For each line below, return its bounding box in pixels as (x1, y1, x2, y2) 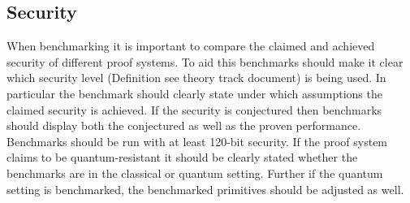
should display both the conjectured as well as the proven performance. (6, 117, 361, 134)
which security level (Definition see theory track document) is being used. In (6, 69, 386, 86)
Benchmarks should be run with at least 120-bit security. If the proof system (6, 132, 388, 149)
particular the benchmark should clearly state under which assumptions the (6, 84, 382, 101)
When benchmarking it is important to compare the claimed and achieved (6, 37, 375, 54)
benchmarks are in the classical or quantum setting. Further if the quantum (6, 164, 383, 181)
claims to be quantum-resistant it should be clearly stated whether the (6, 149, 358, 166)
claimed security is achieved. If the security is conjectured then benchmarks (6, 101, 382, 118)
